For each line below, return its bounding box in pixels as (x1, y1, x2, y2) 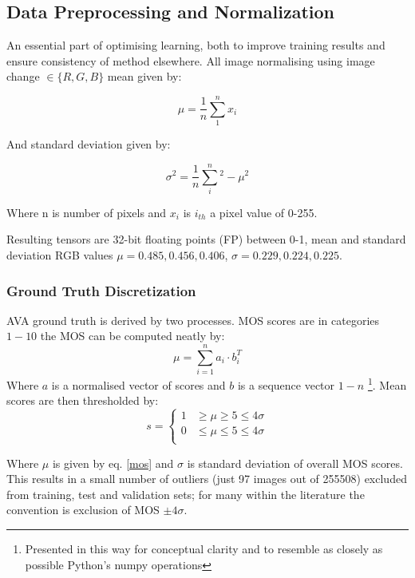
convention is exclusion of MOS (6, 501, 160, 518)
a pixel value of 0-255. (210, 204, 318, 220)
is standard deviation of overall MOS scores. (187, 454, 403, 471)
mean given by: (107, 68, 182, 85)
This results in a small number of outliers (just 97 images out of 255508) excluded (6, 470, 407, 487)
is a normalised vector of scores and (51, 376, 226, 393)
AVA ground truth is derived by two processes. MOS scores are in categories (6, 311, 380, 328)
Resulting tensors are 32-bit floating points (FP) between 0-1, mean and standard (6, 231, 406, 247)
